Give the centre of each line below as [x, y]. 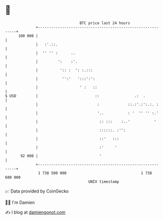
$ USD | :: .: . [75, 96]
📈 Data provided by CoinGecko [37, 191]
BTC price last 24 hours [105, 23]
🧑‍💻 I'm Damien [20, 202]
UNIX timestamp [104, 182]
